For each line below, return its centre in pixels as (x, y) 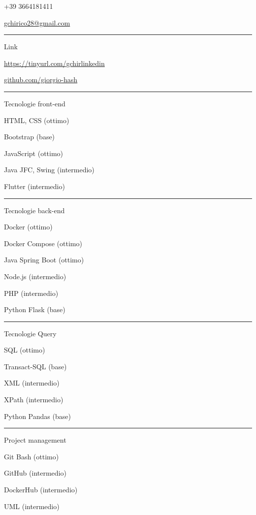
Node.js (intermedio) (35, 276)
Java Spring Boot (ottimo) (44, 260)
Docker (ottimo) (28, 227)
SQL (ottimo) (25, 350)
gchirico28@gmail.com (37, 22)
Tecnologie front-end (35, 103)
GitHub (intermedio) (35, 473)
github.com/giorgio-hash (41, 80)
